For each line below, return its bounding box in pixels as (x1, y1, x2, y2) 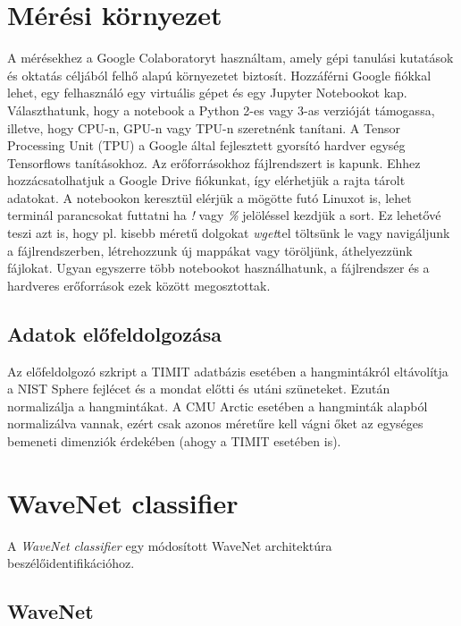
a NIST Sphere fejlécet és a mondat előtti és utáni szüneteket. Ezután (7, 379, 390, 398)
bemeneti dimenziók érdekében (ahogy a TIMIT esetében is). (7, 432, 341, 451)
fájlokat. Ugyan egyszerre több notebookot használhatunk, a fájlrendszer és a (7, 258, 430, 277)
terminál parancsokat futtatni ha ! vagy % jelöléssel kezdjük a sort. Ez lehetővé (7, 206, 441, 224)
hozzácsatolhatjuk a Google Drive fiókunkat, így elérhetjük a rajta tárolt (7, 171, 406, 190)
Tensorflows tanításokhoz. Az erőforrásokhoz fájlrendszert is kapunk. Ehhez (7, 153, 421, 172)
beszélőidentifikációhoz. (7, 554, 135, 572)
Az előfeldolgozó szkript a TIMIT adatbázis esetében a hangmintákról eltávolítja (7, 361, 448, 380)
